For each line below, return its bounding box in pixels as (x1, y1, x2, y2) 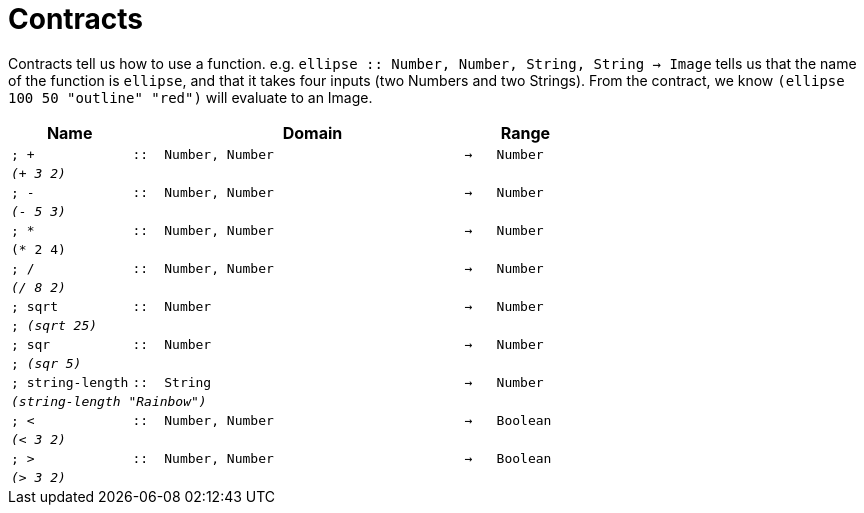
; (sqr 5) (11, 355, 82, 371)
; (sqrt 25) (11, 317, 98, 333)
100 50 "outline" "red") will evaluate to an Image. (8, 88, 373, 106)
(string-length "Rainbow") (11, 393, 207, 409)
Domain (282, 122, 343, 143)
